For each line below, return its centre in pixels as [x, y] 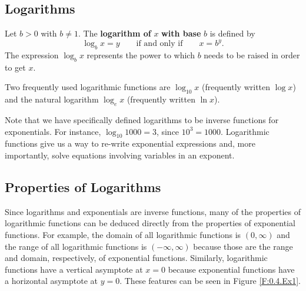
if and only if [159, 44]
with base [181, 33]
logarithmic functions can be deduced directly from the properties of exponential [150, 223]
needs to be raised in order [252, 55]
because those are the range [243, 246]
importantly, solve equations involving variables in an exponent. [120, 155]
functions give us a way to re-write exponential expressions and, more [130, 143]
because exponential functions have [231, 269]
